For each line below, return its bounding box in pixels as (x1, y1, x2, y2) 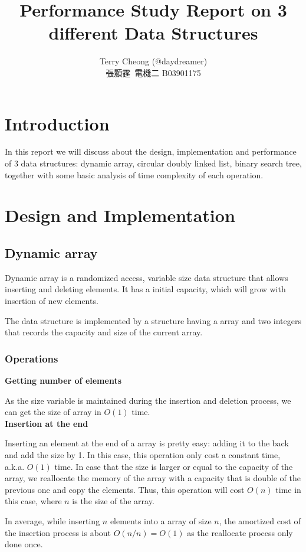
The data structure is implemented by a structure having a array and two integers (5, 314, 302, 326)
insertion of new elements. (5, 294, 98, 306)
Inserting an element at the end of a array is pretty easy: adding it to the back (5, 437, 289, 449)
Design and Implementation (5, 203, 235, 227)
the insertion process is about (5, 526, 111, 538)
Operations (5, 351, 58, 365)
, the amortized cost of (219, 514, 301, 527)
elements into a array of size (110, 514, 212, 527)
